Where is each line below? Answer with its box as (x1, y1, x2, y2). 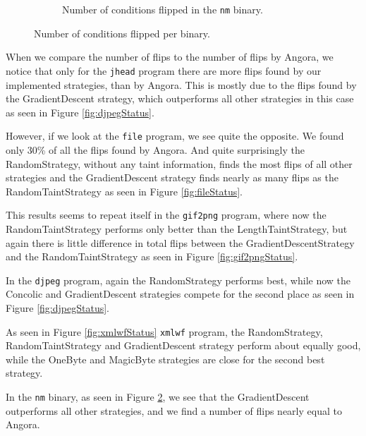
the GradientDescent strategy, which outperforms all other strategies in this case (6, 91, 354, 106)
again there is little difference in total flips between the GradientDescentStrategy (6, 235, 355, 250)
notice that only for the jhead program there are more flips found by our (6, 63, 322, 78)
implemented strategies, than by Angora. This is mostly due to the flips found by (6, 77, 357, 92)
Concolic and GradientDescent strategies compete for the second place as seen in (6, 286, 355, 301)
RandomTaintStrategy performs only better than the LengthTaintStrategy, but (6, 221, 348, 236)
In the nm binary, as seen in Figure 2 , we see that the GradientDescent (6, 389, 310, 404)
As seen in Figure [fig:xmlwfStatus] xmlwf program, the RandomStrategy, (6, 324, 323, 339)
